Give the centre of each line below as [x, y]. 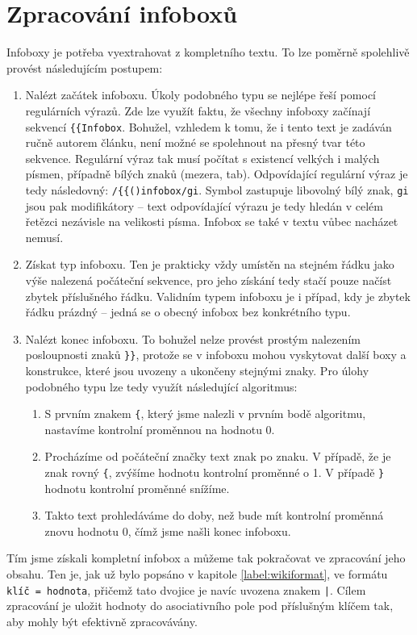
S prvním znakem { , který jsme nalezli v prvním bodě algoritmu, [205, 414]
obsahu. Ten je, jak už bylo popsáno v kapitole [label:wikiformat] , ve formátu [197, 574]
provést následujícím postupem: [85, 67]
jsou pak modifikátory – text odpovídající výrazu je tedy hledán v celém [204, 205]
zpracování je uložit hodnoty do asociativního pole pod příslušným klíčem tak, [200, 606]
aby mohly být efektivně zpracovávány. [102, 621]
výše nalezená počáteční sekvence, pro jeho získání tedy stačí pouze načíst [208, 280]
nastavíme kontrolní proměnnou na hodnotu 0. [160, 429]
